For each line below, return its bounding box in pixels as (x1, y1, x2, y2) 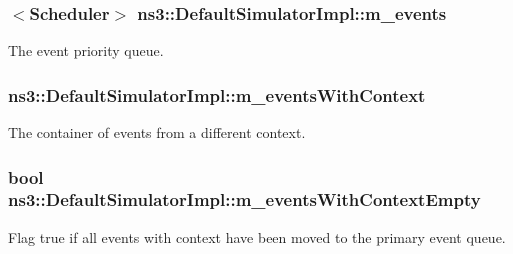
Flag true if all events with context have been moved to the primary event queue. (8, 226, 506, 247)
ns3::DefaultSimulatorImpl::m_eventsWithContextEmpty (8, 187, 481, 212)
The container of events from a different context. (8, 122, 306, 143)
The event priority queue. (8, 40, 164, 61)
